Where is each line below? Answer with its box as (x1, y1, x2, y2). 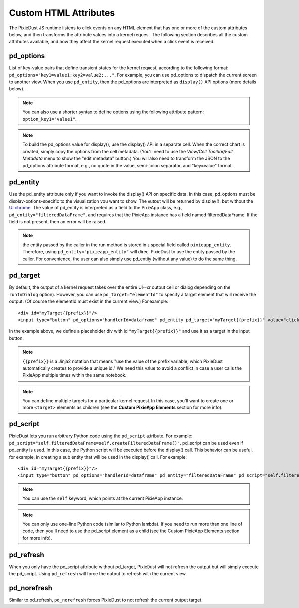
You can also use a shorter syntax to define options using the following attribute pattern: (22, 109, 204, 115)
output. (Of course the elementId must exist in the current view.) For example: (9, 298, 169, 304)
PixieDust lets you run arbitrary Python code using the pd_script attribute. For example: (9, 433, 193, 439)
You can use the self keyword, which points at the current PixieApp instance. (22, 495, 183, 501)
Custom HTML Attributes (9, 7, 115, 18)
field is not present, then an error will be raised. (9, 219, 107, 224)
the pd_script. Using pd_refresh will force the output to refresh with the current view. (9, 571, 187, 577)
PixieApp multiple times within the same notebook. (22, 372, 127, 378)
